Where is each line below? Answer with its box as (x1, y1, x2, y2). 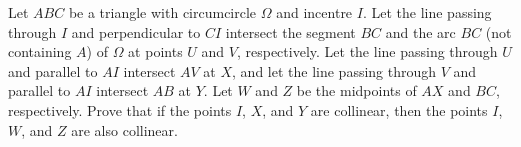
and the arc (385, 21, 456, 42)
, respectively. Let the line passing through (236, 41, 498, 62)
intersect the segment (225, 21, 356, 42)
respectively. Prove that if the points (8, 99, 232, 120)
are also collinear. (71, 119, 178, 140)
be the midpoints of (296, 80, 417, 101)
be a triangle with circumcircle (68, 2, 257, 22)
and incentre (276, 2, 353, 22)
